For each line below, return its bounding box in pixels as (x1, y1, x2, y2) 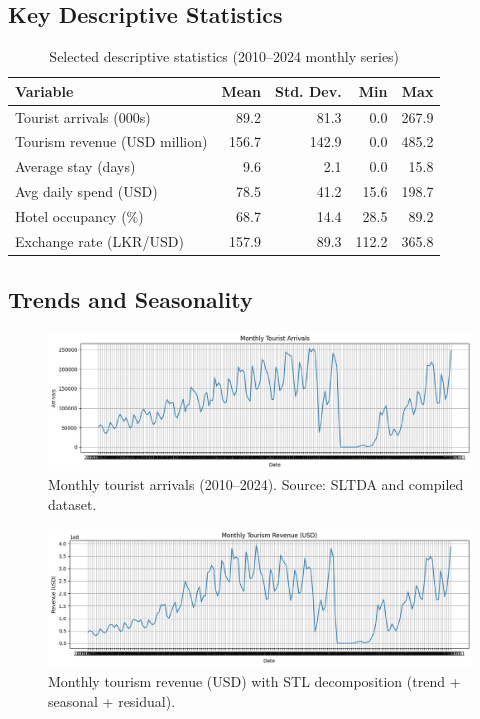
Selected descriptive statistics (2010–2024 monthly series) (49, 46, 400, 67)
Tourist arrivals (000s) (15, 106, 151, 127)
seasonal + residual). (48, 690, 176, 711)
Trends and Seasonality (8, 284, 253, 315)
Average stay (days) (15, 156, 136, 177)
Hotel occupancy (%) (15, 206, 144, 227)
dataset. (48, 494, 97, 515)
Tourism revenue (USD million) (15, 131, 208, 152)
